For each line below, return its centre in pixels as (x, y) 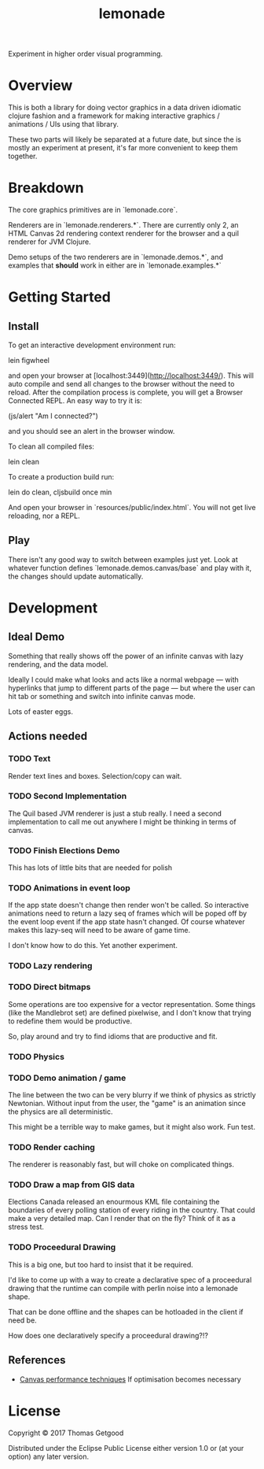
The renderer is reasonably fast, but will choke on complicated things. (121, 1164)
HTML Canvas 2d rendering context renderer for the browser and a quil (124, 234)
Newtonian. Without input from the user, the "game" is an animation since (127, 1103)
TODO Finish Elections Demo (64, 850)
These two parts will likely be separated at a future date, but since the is (125, 139)
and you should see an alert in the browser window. (92, 431)
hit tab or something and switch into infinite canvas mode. (102, 696)
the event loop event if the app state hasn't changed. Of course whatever (126, 922)
